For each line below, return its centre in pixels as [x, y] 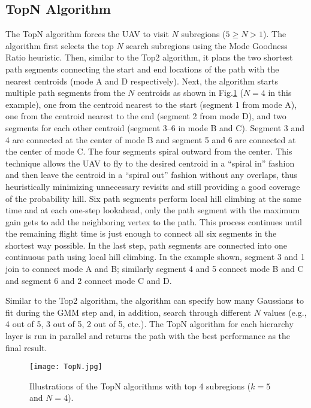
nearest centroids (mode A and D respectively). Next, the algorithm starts [142, 81]
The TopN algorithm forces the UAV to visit [87, 34]
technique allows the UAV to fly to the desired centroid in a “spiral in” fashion [150, 163]
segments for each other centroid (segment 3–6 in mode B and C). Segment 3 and [155, 127]
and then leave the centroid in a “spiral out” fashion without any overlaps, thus [151, 175]
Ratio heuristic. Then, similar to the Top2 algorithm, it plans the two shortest [149, 57]
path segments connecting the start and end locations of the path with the [142, 69]
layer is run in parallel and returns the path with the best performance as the [148, 336]
